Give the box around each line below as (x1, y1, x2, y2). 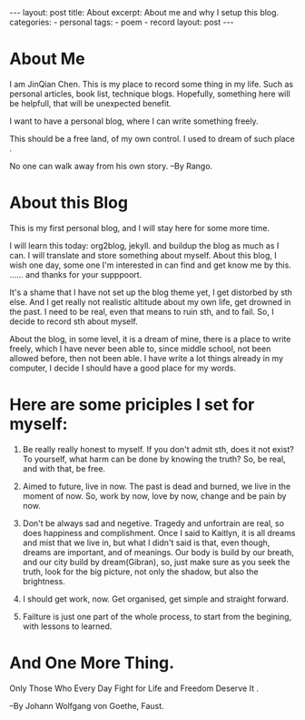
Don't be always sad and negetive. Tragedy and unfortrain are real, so (22, 517, 284, 529)
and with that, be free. (22, 462, 106, 474)
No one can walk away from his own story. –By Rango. (9, 160, 213, 171)
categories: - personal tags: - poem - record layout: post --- (9, 16, 234, 27)
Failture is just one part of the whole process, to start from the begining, (22, 611, 292, 622)
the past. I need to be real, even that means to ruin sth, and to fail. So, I (9, 306, 274, 317)
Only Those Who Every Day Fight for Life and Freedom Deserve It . (9, 683, 260, 694)
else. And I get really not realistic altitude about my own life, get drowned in (9, 296, 291, 307)
